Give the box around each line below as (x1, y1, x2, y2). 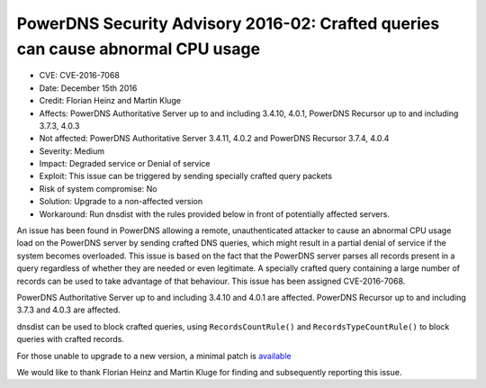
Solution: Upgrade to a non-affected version (39, 196, 203, 207)
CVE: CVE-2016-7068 (39, 70, 121, 81)
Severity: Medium (39, 145, 105, 157)
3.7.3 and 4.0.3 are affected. (16, 304, 121, 315)
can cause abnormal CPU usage (16, 39, 261, 59)
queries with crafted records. (16, 334, 125, 345)
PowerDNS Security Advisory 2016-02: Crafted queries (16, 14, 440, 33)
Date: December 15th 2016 (39, 82, 138, 94)
